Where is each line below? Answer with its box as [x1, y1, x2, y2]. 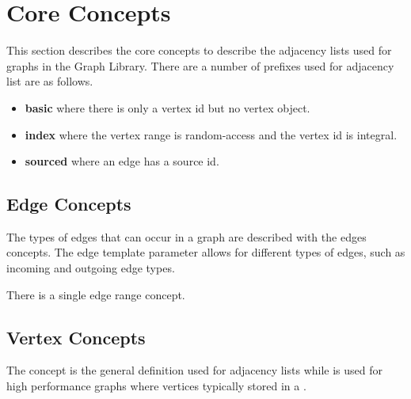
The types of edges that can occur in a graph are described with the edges [6, 228, 367, 245]
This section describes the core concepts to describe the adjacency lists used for [6, 42, 392, 59]
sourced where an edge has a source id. [25, 153, 219, 169]
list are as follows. [6, 73, 93, 89]
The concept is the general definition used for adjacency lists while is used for [6, 362, 383, 378]
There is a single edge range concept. [6, 286, 185, 302]
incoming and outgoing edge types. [6, 260, 175, 276]
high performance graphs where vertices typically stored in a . [6, 378, 306, 394]
